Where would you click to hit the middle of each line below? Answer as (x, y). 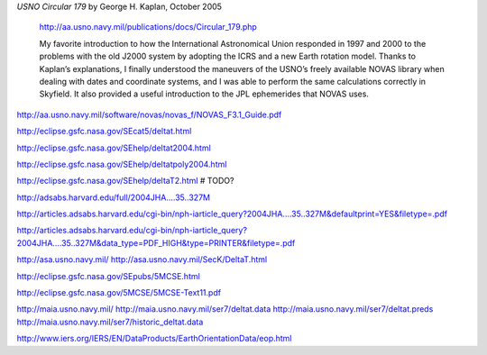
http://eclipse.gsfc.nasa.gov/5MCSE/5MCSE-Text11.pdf (119, 293)
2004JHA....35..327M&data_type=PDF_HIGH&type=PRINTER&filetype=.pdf (156, 242)
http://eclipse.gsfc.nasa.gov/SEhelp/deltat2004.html (114, 148)
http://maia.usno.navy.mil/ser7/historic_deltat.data (110, 322)
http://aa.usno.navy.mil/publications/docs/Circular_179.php (148, 27)
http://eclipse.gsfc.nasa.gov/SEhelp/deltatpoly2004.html (122, 164)
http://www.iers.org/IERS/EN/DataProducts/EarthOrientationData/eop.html (154, 339)
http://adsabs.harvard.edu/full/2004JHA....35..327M (114, 197)
